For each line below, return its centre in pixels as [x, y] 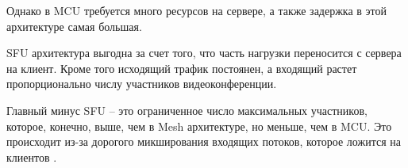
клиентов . [32, 157]
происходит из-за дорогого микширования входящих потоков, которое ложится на [204, 141]
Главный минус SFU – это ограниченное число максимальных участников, [187, 110]
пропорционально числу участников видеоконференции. [142, 84]
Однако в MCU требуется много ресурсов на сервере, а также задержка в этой [197, 10]
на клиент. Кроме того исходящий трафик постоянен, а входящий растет [182, 68]
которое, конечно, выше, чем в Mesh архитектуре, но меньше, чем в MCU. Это [199, 126]
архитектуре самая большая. [74, 26]
